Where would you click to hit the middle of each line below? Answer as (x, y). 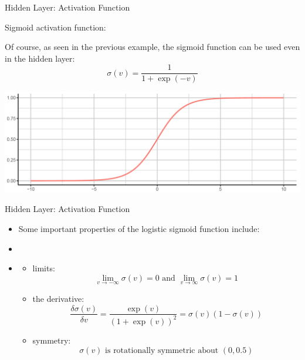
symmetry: (52, 340)
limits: (44, 268)
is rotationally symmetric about (162, 350)
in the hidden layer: (40, 58)
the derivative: (58, 298)
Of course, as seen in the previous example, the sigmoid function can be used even (152, 47)
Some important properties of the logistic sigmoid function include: (139, 228)
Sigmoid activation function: (55, 27)
